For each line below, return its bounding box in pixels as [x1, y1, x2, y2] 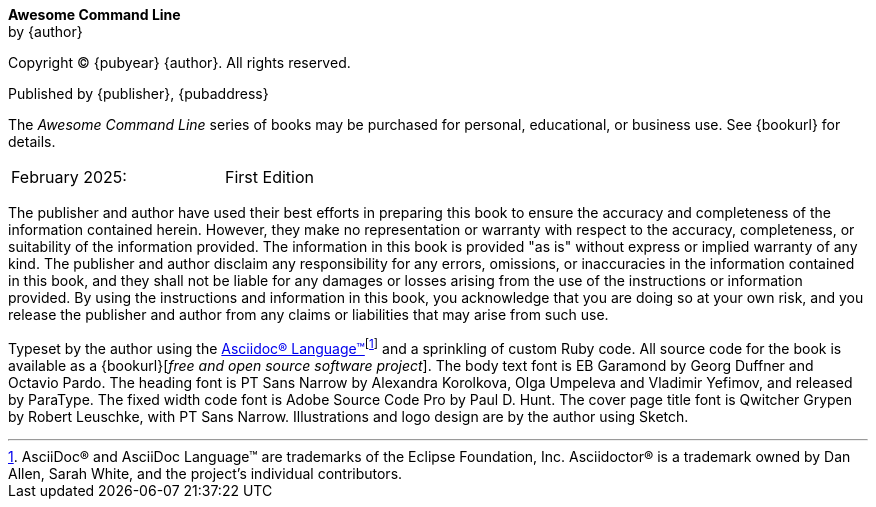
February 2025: [11, 167, 127, 187]
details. [8, 133, 56, 150]
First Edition [225, 167, 314, 187]
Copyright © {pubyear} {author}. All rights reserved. [8, 54, 351, 71]
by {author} [8, 23, 83, 40]
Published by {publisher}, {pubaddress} [8, 85, 269, 102]
